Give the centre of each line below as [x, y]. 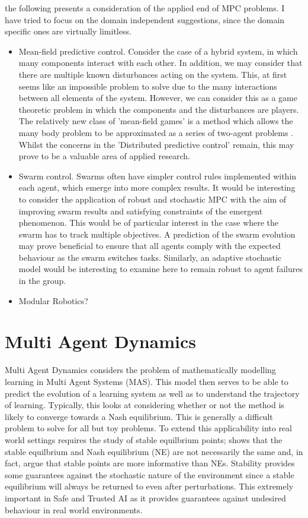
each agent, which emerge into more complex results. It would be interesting [157, 187]
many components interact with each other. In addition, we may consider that [161, 63]
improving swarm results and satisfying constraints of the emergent [141, 211]
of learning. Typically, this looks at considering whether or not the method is [145, 405]
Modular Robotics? [53, 300]
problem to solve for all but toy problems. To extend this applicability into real [148, 428]
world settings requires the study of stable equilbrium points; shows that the [144, 439]
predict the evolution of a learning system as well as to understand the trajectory [152, 393]
